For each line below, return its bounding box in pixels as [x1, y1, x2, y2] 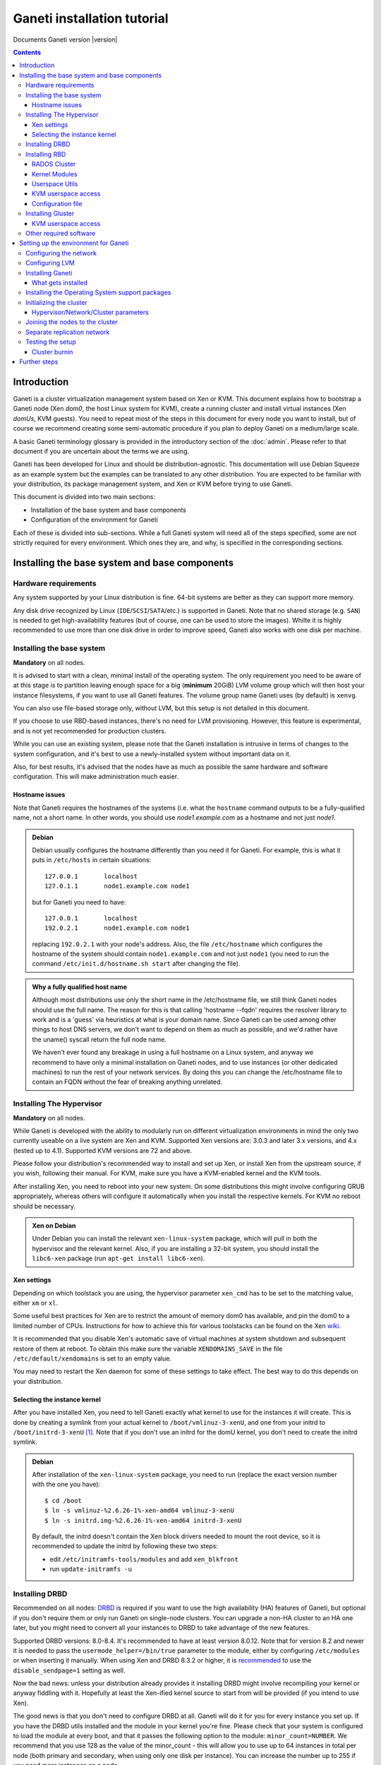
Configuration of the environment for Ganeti [30, 515, 158, 524]
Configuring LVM [25, 258, 75, 268]
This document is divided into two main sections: [13, 493, 155, 501]
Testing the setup [25, 337, 77, 346]
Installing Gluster [25, 209, 75, 218]
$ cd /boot [44, 1497, 83, 1504]
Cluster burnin [32, 347, 73, 356]
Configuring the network [25, 249, 97, 257]
